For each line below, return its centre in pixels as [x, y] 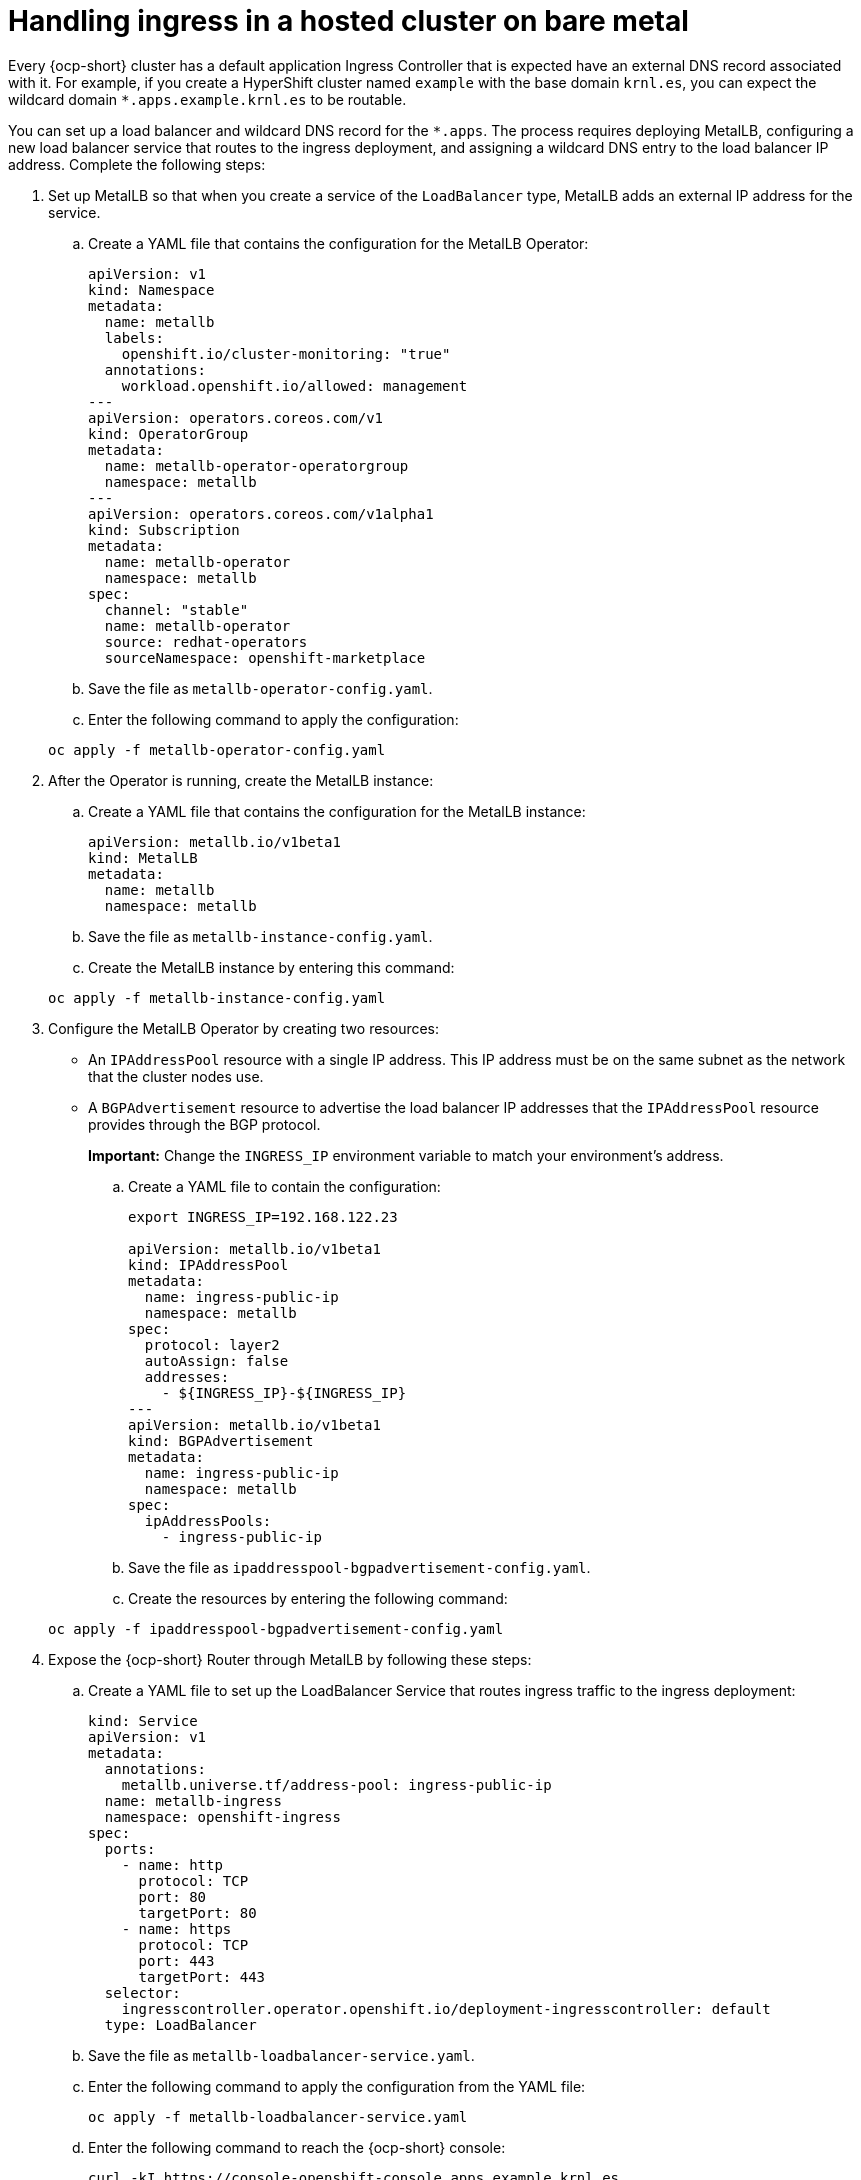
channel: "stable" [176, 609]
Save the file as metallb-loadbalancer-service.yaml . [281, 2055]
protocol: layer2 [212, 1344]
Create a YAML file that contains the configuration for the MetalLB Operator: [338, 243]
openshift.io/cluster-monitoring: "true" [286, 353]
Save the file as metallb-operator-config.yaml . [260, 688]
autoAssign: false [216, 1360]
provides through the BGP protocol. [204, 1124]
